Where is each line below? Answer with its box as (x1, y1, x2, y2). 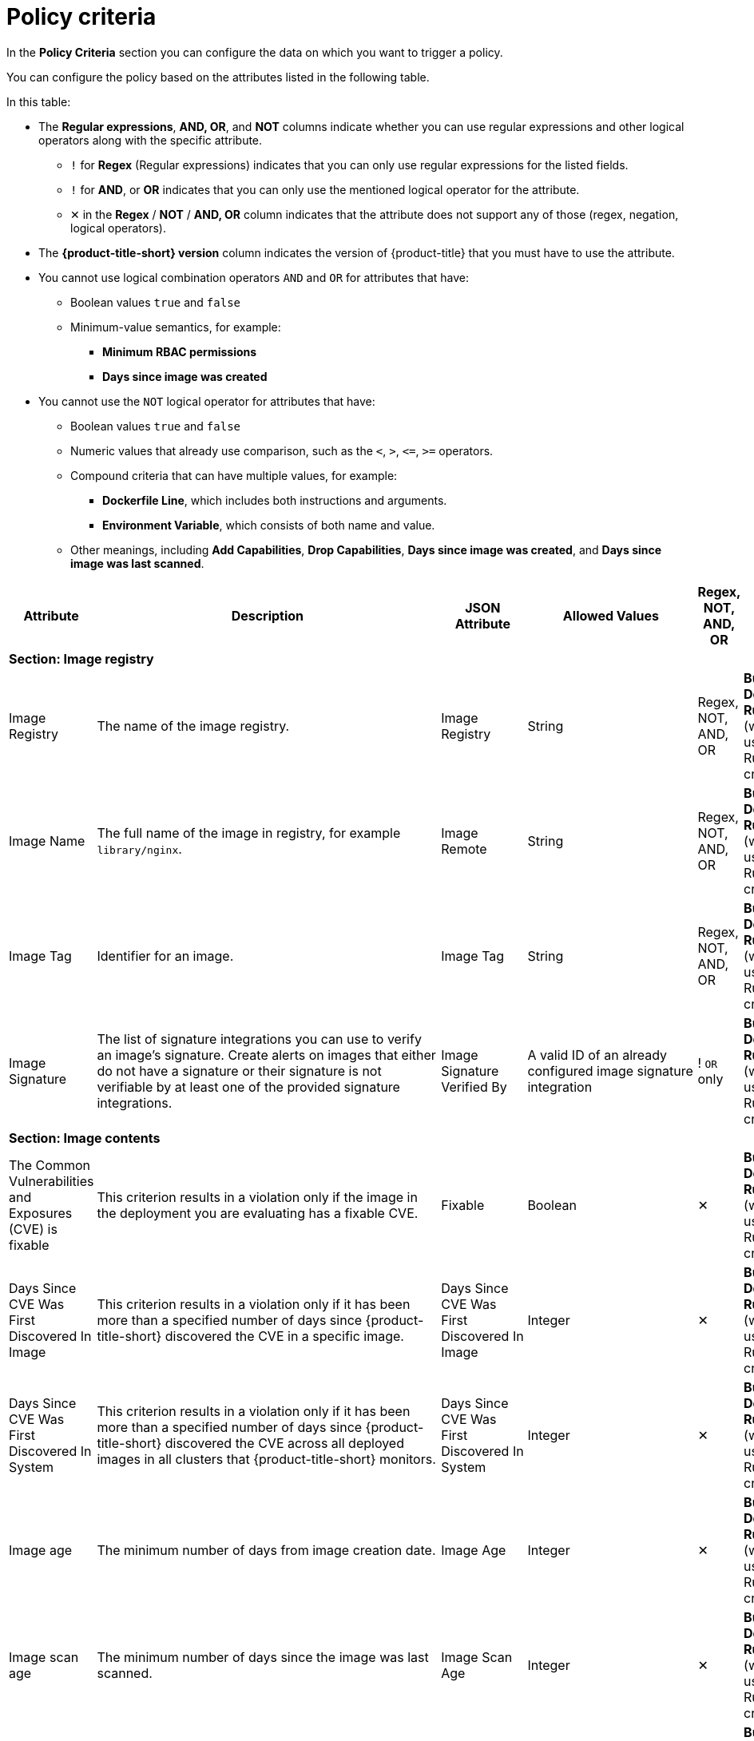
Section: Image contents (9, 1129, 161, 1146)
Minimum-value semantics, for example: (70, 319, 281, 334)
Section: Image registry (9, 650, 154, 667)
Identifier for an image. (97, 947, 234, 964)
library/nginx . (97, 840, 182, 857)
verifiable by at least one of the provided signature (97, 1078, 400, 1095)
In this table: (6, 94, 71, 109)
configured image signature (527, 1062, 693, 1079)
